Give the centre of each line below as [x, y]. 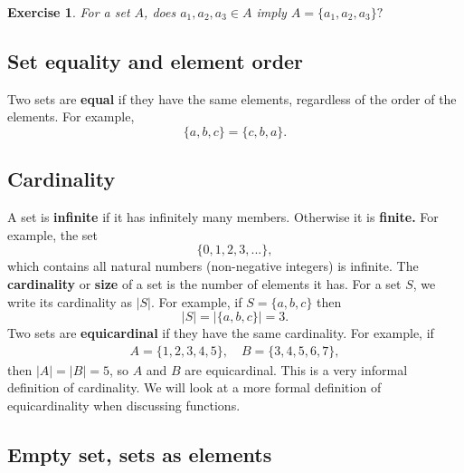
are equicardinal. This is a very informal [296, 369]
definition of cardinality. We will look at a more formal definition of [194, 387]
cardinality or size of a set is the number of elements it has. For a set [204, 283]
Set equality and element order [156, 60]
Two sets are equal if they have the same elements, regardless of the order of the [232, 98]
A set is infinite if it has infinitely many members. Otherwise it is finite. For [223, 217]
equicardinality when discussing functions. [124, 405]
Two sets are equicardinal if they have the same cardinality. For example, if [221, 333]
